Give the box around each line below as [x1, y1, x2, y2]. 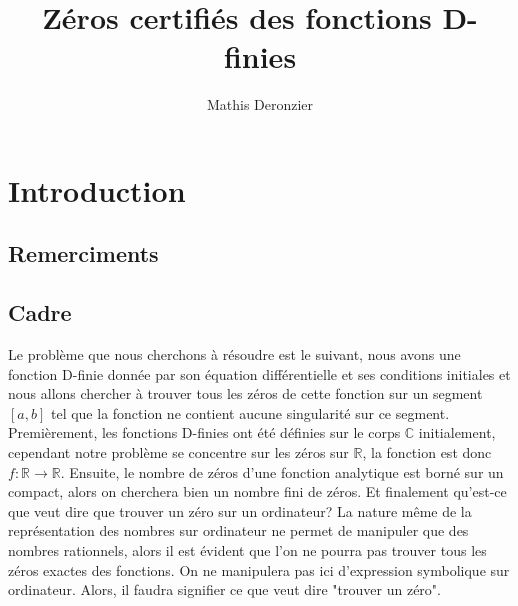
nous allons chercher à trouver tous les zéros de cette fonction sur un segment [8, 383, 483, 404]
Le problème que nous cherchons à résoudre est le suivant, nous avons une [8, 344, 461, 365]
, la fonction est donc [362, 442, 492, 463]
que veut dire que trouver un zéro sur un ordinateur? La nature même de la [8, 500, 472, 521]
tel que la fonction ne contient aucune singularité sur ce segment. [50, 402, 450, 423]
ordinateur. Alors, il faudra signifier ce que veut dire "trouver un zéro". [8, 579, 441, 600]
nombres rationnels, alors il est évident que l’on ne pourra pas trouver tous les [8, 540, 487, 561]
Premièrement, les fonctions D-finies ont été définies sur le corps [8, 422, 401, 443]
